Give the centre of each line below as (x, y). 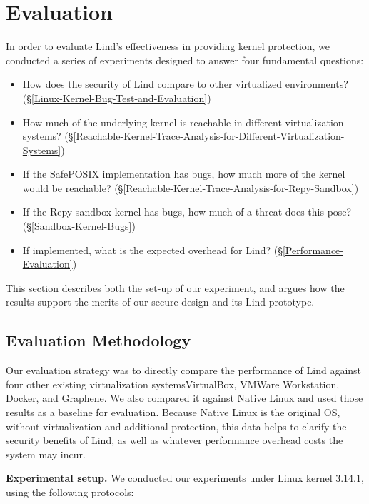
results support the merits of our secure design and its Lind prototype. (160, 302)
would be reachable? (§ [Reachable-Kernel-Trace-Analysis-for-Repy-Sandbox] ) (191, 187)
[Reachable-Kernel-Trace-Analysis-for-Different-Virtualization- (209, 136)
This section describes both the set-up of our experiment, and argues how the (175, 287)
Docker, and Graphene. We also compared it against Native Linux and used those (184, 398)
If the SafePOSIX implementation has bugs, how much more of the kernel (184, 174)
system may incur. (46, 454)
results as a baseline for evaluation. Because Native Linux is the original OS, (173, 412)
